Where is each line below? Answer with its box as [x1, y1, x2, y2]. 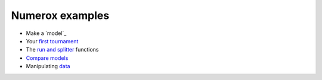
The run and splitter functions [26, 46, 99, 53]
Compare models [26, 54, 69, 62]
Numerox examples [11, 9, 110, 22]
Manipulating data [26, 63, 70, 70]
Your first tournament [26, 37, 79, 44]
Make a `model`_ [26, 30, 67, 37]
